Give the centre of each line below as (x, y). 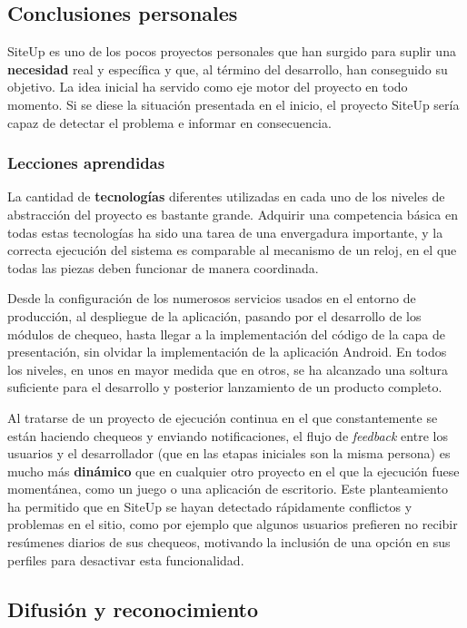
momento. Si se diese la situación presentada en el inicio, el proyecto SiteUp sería (233, 104)
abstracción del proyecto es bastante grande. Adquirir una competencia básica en (233, 214)
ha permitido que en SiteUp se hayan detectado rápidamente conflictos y (210, 506)
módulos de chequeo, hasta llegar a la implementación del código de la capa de (226, 334)
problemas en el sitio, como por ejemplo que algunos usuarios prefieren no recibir (233, 524)
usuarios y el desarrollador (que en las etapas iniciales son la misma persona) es (229, 453)
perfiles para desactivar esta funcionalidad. (126, 559)
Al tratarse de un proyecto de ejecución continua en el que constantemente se (223, 417)
